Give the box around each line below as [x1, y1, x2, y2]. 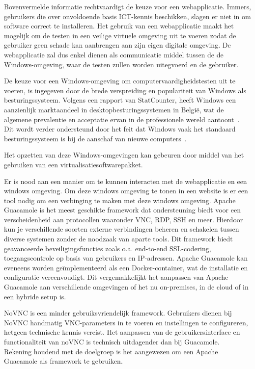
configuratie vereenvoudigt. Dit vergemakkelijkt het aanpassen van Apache [4, 272, 228, 282]
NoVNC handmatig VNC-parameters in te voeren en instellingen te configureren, [4, 317, 248, 327]
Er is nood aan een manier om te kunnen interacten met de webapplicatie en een [4, 176, 247, 186]
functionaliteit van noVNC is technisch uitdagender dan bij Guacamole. [4, 337, 220, 346]
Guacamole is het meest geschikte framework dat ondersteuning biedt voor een [4, 205, 241, 215]
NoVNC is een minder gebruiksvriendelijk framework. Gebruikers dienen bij [4, 308, 232, 318]
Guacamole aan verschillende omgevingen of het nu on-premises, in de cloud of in [4, 282, 249, 292]
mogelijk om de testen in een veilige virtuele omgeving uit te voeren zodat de [4, 30, 236, 40]
